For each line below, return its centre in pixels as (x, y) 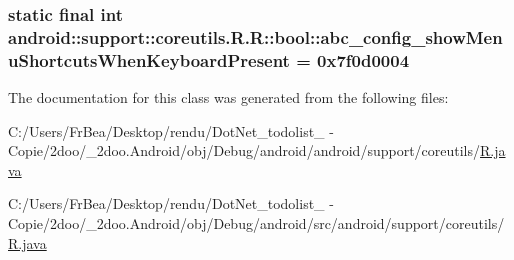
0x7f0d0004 (363, 59)
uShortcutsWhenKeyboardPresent (149, 59)
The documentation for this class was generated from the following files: (228, 97)
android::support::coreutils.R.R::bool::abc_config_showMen (255, 36)
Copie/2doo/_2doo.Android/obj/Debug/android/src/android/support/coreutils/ (256, 223)
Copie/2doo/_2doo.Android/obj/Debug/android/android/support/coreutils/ (244, 150)
